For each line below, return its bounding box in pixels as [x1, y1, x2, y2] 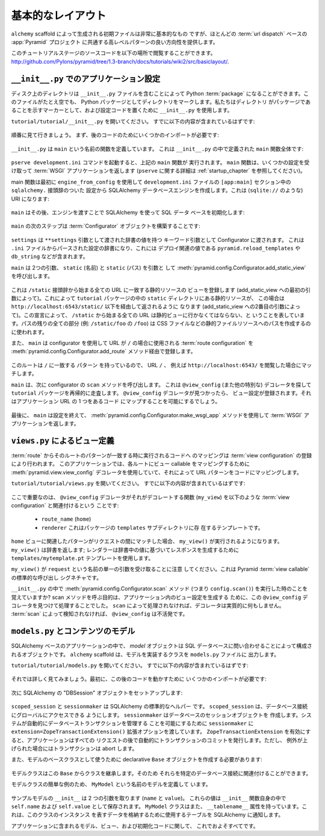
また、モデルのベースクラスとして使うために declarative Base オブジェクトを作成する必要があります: [11, 756, 263, 763]
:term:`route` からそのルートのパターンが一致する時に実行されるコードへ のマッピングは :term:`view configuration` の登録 [11, 452, 312, 459]
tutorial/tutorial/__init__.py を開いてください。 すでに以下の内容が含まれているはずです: [11, 117, 255, 125]
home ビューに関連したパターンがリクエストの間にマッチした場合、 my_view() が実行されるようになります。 [11, 537, 283, 545]
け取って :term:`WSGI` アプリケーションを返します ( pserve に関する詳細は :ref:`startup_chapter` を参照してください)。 [11, 167, 306, 175]
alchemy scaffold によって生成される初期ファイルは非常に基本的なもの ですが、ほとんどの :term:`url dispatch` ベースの [11, 30, 308, 37]
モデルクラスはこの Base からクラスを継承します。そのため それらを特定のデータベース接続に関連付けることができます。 [11, 769, 312, 776]
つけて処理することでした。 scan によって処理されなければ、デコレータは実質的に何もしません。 [42, 602, 285, 609]
